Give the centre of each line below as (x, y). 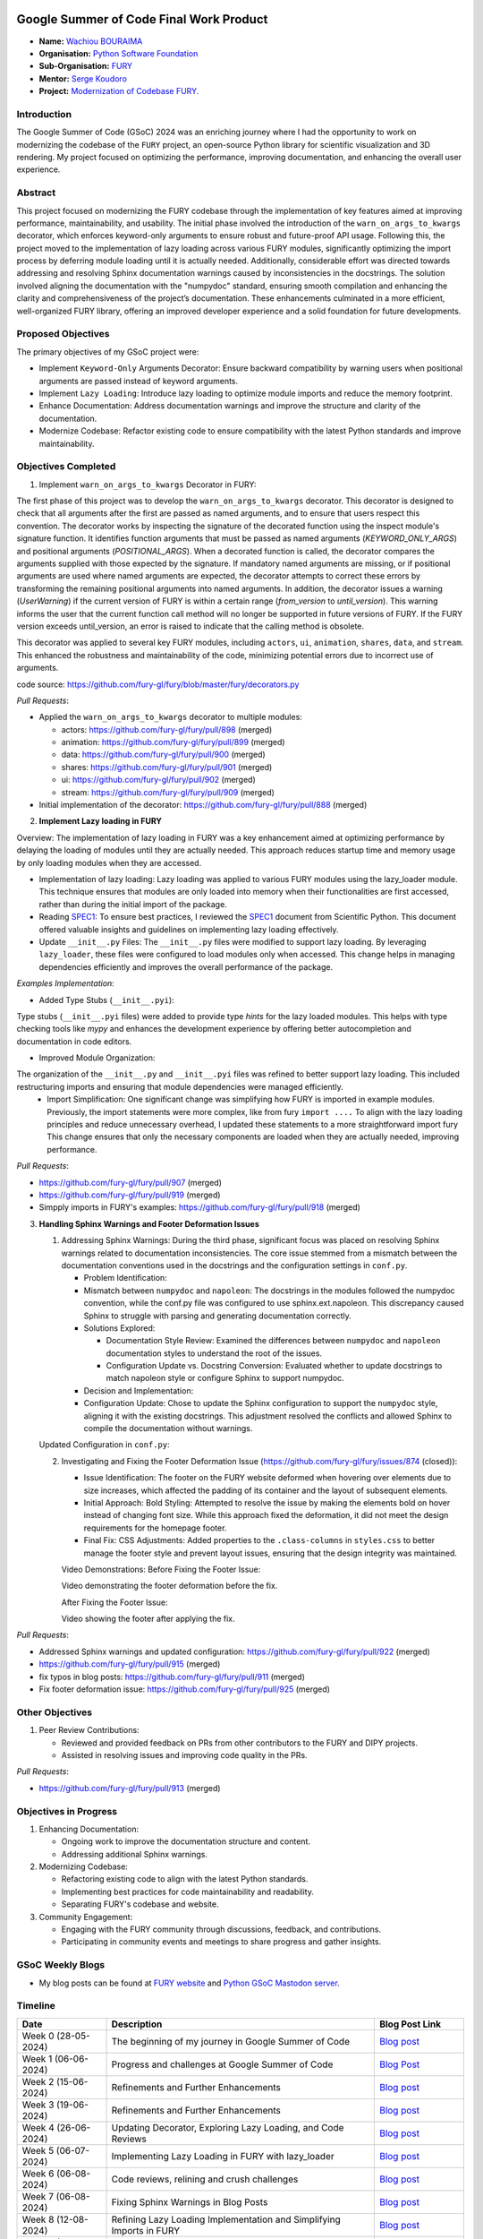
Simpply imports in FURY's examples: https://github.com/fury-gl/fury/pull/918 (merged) (200, 1207)
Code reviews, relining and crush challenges (205, 2179)
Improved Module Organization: (97, 1058)
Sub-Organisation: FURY (86, 66)
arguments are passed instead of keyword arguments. (139, 381)
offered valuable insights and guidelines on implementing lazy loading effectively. (189, 929)
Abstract (36, 193)
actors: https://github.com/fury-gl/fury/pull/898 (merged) (167, 729)
